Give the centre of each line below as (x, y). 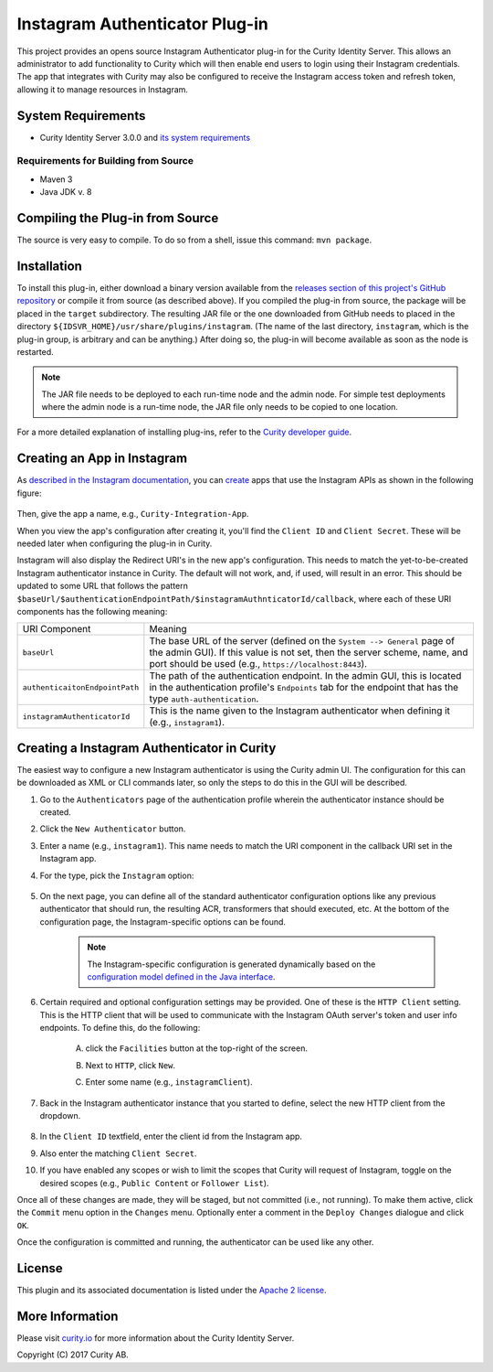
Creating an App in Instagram (102, 459)
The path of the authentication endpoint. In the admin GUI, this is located (305, 676)
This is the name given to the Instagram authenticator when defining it (300, 711)
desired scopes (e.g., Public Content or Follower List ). (154, 1183)
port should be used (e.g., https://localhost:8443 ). (258, 664)
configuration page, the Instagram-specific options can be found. (163, 922)
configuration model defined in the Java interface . (181, 976)
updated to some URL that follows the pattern (103, 586)
